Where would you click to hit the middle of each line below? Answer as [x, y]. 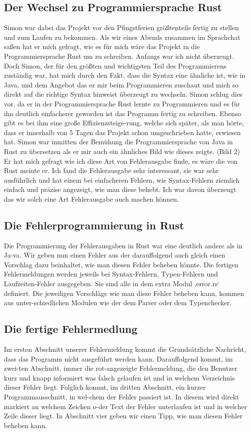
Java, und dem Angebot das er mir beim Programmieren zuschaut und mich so [121, 84]
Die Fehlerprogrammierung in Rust [94, 225]
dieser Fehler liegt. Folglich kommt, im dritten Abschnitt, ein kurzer [105, 387]
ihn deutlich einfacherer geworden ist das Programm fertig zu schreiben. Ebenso [123, 113]
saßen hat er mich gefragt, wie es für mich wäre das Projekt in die [102, 46]
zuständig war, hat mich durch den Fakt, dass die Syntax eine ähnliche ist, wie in [125, 75]
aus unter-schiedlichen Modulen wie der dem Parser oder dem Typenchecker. [118, 302]
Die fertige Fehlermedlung [71, 329]
